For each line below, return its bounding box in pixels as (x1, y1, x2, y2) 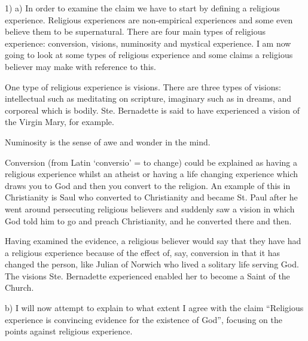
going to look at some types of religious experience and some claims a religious (5, 48, 293, 61)
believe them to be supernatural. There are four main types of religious (5, 25, 266, 38)
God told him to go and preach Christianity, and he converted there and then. (5, 214, 292, 227)
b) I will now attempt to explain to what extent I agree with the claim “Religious (5, 302, 304, 314)
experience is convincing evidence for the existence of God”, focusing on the (5, 313, 282, 325)
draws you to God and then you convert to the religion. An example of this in (5, 179, 291, 191)
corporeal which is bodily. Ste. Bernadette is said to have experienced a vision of (5, 103, 300, 116)
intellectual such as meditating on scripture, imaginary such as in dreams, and (5, 92, 291, 105)
